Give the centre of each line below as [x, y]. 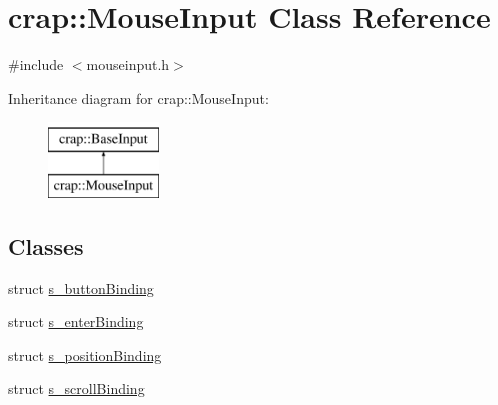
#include [36, 64]
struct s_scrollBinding [76, 388]
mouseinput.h [128, 64]
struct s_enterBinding [76, 321]
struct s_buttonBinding [81, 287]
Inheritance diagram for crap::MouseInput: [138, 97]
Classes [46, 245]
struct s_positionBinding [85, 354]
